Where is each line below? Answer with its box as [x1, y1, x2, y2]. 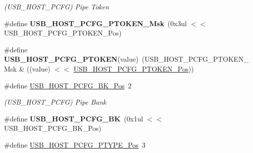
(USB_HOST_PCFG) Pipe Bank [4, 97, 106, 107]
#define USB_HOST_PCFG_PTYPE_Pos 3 [4, 139, 146, 150]
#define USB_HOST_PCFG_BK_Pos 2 [4, 80, 132, 90]
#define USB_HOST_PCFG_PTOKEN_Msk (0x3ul [4, 18, 187, 28]
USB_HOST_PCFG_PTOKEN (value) [4, 54, 139, 64]
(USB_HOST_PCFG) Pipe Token [4, 1, 109, 11]
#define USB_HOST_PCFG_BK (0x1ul [4, 113, 143, 123]
